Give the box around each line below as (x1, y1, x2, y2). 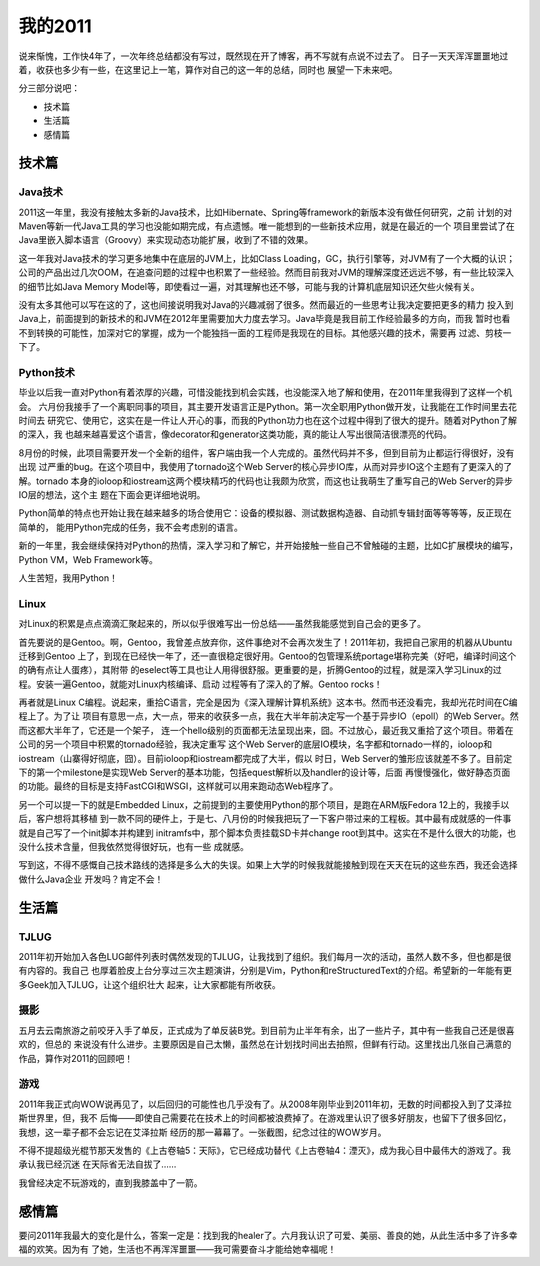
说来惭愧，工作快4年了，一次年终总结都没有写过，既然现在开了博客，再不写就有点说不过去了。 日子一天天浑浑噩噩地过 (18, 50, 509, 62)
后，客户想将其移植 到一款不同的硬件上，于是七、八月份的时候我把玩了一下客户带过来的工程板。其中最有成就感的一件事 (18, 813, 512, 825)
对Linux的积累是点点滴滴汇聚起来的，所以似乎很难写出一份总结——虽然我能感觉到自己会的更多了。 (18, 618, 427, 630)
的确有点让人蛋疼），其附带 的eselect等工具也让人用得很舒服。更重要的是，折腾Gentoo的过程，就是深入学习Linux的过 (18, 664, 502, 676)
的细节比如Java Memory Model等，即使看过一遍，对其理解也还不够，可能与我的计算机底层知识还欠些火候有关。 (18, 280, 480, 292)
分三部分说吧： (18, 82, 80, 94)
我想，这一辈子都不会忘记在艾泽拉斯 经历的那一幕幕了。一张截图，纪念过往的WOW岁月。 (18, 1126, 387, 1138)
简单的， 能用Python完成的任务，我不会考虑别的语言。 (18, 521, 244, 533)
